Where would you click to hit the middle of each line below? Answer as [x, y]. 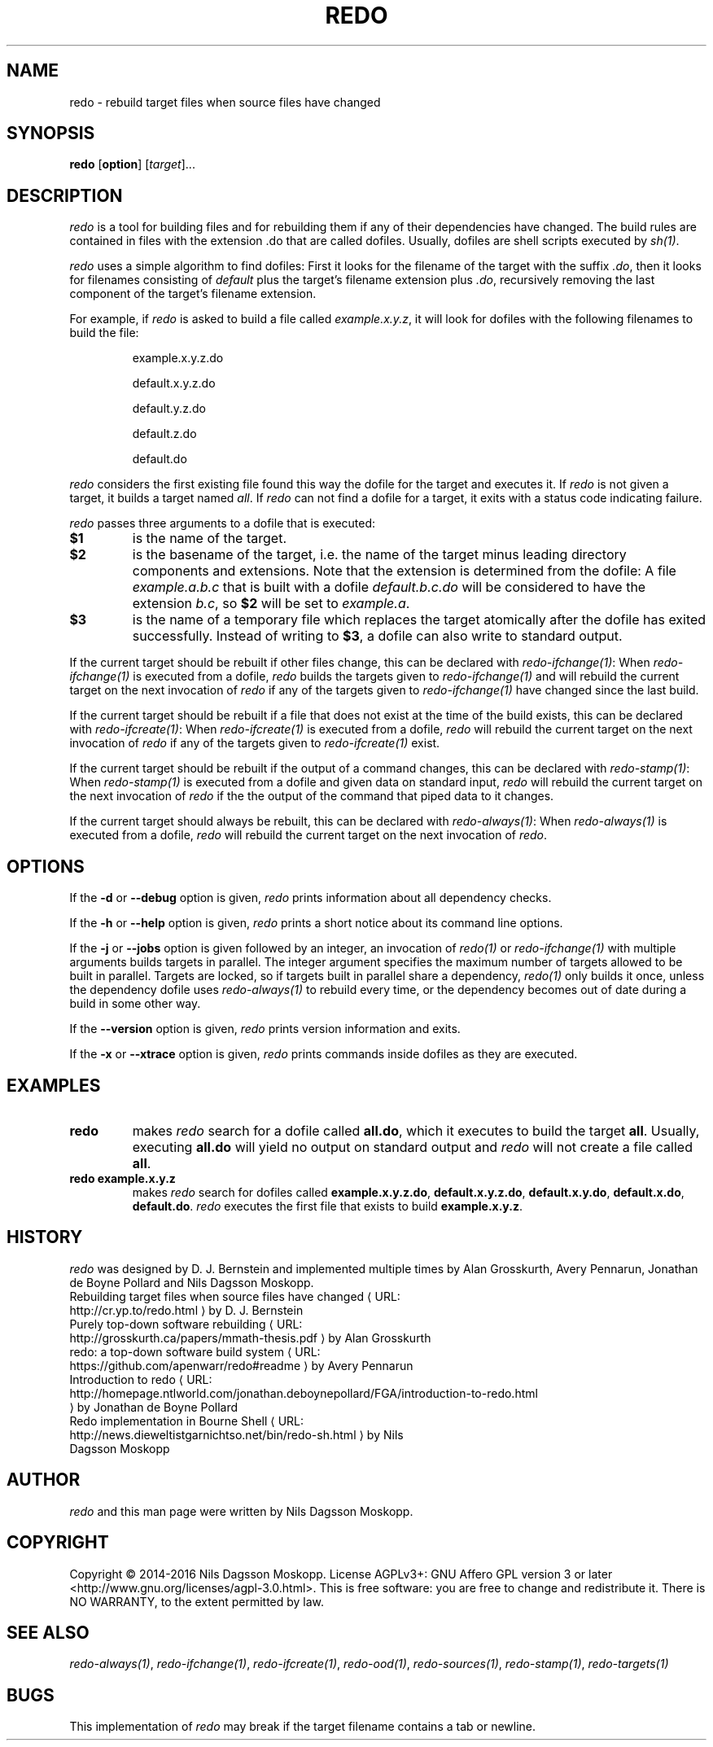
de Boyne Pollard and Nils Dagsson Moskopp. [192, 1282]
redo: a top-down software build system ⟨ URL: [195, 1351]
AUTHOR [44, 1480]
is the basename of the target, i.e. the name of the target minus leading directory [379, 555]
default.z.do [164, 434]
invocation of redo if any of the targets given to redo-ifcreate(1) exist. [255, 743]
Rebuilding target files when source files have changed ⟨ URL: [235, 1296]
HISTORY [45, 1237]
